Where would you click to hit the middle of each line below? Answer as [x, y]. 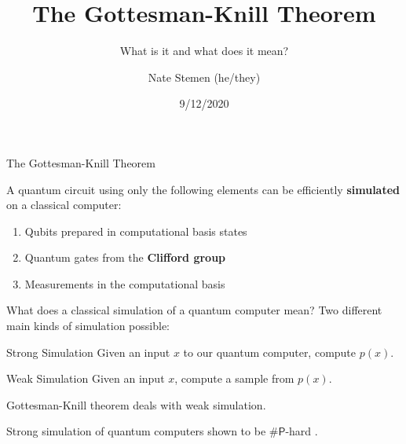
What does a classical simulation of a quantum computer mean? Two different [194, 310]
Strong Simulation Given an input [88, 352]
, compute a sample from [234, 378]
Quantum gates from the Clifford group [125, 257]
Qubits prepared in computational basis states [136, 231]
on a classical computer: [64, 205]
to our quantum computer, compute [270, 352]
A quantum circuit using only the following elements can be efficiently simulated [203, 189]
